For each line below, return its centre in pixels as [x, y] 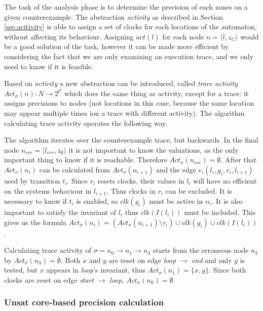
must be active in [176, 201]
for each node [183, 36]
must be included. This [220, 212]
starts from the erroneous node [201, 250]
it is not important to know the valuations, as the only [154, 149]
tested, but [21, 270]
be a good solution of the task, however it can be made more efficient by [117, 46]
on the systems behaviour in [48, 190]
